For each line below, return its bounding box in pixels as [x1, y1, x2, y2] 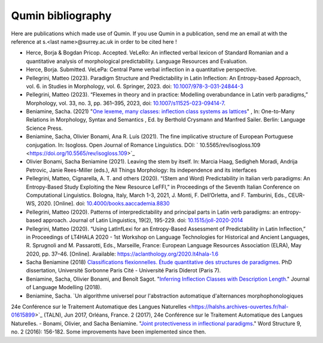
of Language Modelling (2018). [26, 284, 102, 291]
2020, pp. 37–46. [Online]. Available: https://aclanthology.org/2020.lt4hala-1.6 [26, 250, 218, 257]
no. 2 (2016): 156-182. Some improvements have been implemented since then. [11, 328, 206, 335]
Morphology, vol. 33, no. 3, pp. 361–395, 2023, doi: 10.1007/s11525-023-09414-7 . [26, 99, 226, 107]
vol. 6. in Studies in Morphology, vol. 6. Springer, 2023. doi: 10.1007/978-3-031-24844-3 [26, 83, 243, 90]
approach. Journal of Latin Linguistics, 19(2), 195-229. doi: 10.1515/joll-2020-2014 [42, 217, 243, 224]
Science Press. [26, 125, 63, 132]
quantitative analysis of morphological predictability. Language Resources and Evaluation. [26, 57, 248, 65]
